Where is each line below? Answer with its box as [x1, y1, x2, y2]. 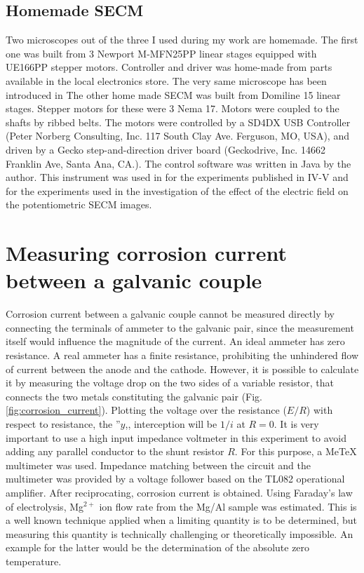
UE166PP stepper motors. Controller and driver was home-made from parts [6, 60, 332, 74]
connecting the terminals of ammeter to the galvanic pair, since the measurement [6, 320, 354, 335]
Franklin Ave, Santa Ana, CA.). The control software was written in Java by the [6, 156, 351, 170]
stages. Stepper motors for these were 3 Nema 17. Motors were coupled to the [6, 101, 339, 116]
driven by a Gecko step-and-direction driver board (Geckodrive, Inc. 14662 [6, 142, 325, 156]
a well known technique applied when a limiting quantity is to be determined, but [6, 513, 358, 527]
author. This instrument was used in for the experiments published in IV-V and [6, 170, 349, 184]
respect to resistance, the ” [6, 416, 121, 431]
